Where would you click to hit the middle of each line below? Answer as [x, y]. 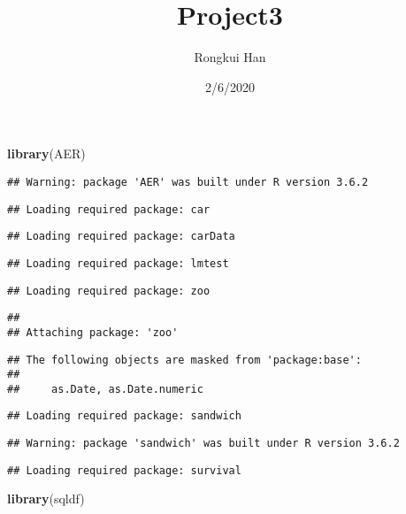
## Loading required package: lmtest [118, 263]
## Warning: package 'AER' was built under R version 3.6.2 [188, 182]
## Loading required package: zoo [109, 291]
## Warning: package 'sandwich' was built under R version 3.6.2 [203, 444]
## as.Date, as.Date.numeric [105, 389]
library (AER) [46, 153]
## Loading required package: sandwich [124, 416]
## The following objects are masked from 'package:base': [184, 360]
